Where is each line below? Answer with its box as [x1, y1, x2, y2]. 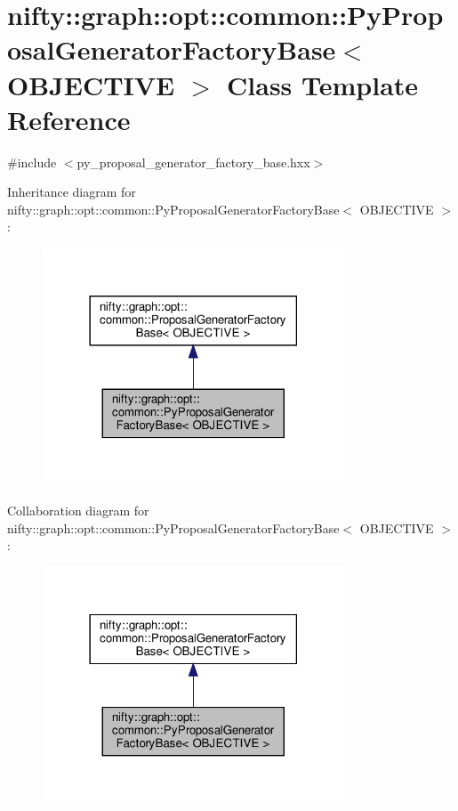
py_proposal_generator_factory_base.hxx [76, 152, 310, 171]
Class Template [227, 66, 419, 102]
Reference [7, 101, 131, 137]
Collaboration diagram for [7, 501, 149, 520]
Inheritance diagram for [7, 182, 136, 201]
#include [7, 152, 57, 171]
